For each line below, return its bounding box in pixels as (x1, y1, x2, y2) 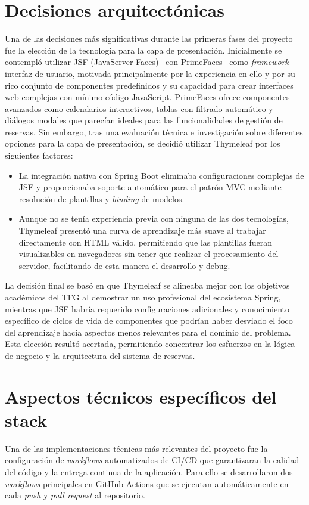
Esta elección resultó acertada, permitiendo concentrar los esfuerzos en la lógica (5, 337, 295, 350)
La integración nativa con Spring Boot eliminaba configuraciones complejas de (18, 169, 304, 181)
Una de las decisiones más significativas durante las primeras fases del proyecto (5, 32, 293, 45)
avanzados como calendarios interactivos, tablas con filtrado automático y (5, 102, 273, 114)
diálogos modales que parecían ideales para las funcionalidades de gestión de (5, 114, 283, 126)
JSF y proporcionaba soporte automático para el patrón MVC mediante (18, 181, 282, 193)
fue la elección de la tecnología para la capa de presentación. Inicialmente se (5, 44, 282, 56)
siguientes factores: (5, 149, 73, 162)
